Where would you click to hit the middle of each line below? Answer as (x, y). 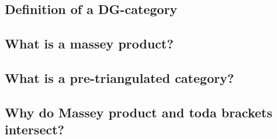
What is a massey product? (89, 44)
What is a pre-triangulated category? (120, 77)
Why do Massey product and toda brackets (138, 112)
